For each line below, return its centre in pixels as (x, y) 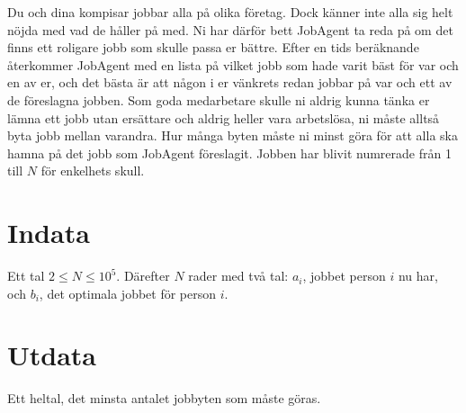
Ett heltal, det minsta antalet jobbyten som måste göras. (164, 398)
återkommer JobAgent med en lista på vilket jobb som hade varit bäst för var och (233, 64)
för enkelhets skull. (93, 171)
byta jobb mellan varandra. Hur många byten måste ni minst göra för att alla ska (233, 135)
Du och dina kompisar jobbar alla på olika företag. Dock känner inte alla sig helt (230, 12)
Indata (49, 233)
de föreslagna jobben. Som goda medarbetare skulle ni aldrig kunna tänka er (219, 99)
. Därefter (143, 276)
